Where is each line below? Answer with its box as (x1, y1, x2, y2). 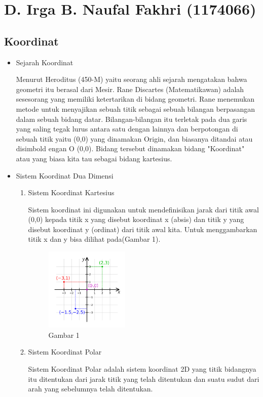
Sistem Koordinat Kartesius (28, 187, 115, 198)
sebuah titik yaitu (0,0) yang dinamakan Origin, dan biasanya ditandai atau (16, 133, 253, 144)
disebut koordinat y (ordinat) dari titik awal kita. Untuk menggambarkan (28, 224, 257, 234)
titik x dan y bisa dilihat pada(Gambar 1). (28, 234, 161, 244)
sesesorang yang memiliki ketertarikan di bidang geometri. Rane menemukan (16, 94, 255, 104)
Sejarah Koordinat (16, 57, 73, 67)
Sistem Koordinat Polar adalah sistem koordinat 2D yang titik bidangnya (28, 364, 256, 374)
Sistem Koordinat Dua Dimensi (16, 170, 114, 181)
